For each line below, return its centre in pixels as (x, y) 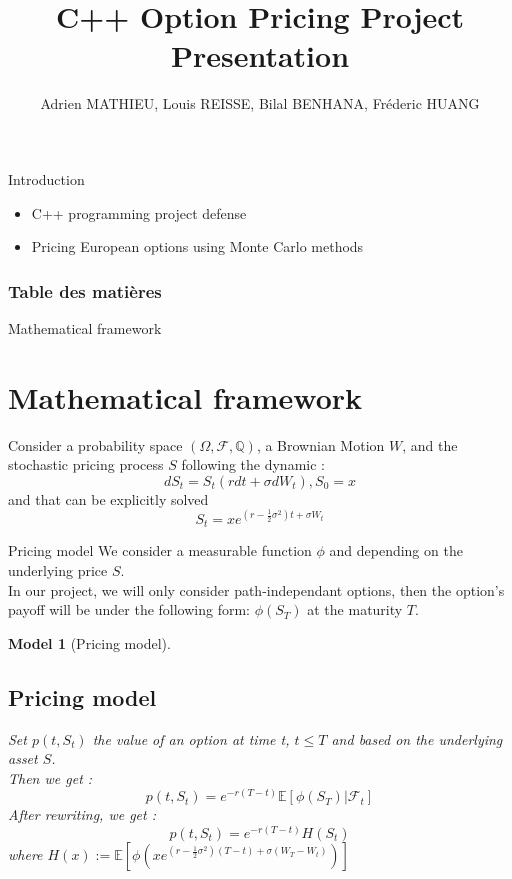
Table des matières (85, 290)
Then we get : (50, 777)
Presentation (260, 55)
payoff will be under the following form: (129, 609)
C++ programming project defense (139, 212)
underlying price (58, 569)
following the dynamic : (253, 464)
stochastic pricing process (86, 464)
